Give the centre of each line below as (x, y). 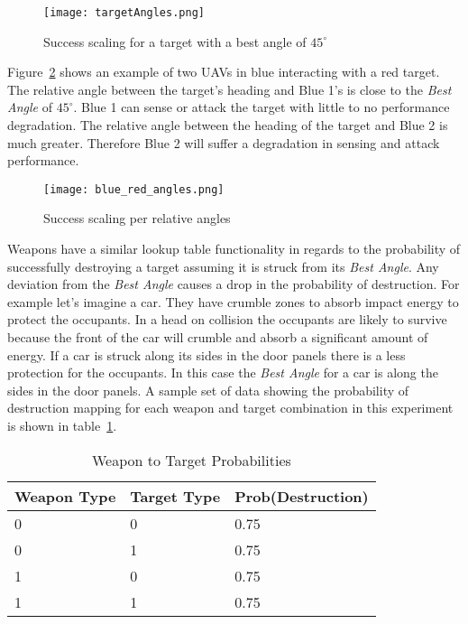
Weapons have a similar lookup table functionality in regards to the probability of (234, 249)
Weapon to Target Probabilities (191, 460)
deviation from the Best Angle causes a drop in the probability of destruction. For (234, 284)
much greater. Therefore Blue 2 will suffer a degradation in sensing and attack (224, 142)
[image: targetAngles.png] (124, 13)
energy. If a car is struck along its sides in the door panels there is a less (206, 354)
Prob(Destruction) (302, 496)
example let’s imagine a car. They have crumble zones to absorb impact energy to (233, 301)
